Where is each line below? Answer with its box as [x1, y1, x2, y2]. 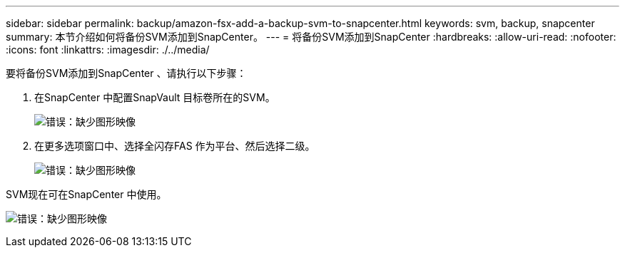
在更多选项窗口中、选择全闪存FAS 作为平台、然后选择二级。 [34, 140, 315, 152]
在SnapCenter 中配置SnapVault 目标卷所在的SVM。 [34, 91, 275, 103]
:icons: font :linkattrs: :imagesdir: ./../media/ [6, 43, 210, 56]
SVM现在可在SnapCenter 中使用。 [6, 188, 167, 200]
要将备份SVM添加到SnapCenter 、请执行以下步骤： [6, 67, 247, 79]
